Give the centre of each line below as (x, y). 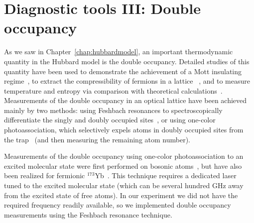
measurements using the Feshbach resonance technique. (88, 214)
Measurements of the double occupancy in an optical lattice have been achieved (126, 100)
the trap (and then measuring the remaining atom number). (97, 139)
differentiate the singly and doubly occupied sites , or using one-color (110, 120)
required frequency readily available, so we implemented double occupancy (118, 205)
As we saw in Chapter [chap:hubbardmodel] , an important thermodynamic (119, 52)
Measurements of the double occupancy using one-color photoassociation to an (124, 156)
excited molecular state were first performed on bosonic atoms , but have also (123, 166)
